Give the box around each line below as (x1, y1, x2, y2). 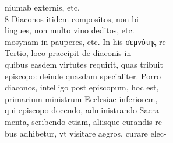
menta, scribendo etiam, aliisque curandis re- (5, 115, 165, 127)
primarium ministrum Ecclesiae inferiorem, (5, 92, 158, 104)
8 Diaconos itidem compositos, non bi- (5, 12, 142, 25)
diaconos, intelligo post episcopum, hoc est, (5, 81, 159, 93)
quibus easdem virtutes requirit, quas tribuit (5, 58, 163, 70)
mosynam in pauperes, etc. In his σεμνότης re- (5, 35, 169, 47)
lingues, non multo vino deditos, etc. (5, 24, 135, 36)
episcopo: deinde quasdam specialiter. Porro (5, 69, 161, 82)
